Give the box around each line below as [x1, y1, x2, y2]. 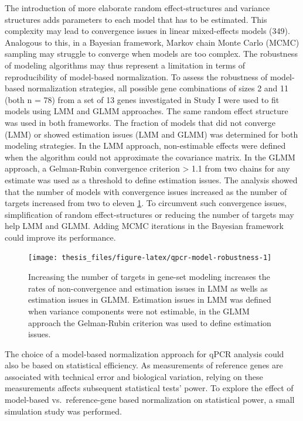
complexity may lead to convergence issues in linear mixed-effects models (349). [5, 25, 290, 37]
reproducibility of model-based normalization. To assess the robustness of [5, 70, 268, 83]
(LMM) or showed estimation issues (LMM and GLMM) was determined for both [5, 128, 298, 140]
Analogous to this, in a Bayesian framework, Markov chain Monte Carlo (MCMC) [5, 36, 299, 48]
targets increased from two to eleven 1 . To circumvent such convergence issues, [5, 197, 287, 209]
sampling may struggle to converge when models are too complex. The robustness [5, 47, 298, 60]
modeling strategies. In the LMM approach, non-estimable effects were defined [5, 139, 286, 152]
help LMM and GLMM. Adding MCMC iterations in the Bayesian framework [5, 220, 284, 232]
